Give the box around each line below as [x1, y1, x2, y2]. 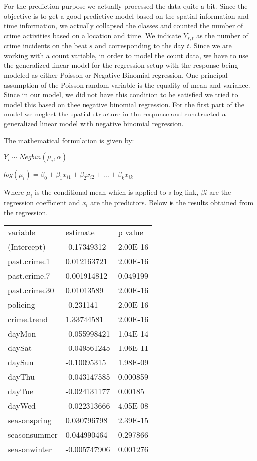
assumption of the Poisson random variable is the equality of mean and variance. [4, 79, 250, 90]
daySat [8, 342, 32, 354]
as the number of [196, 30, 248, 40]
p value [118, 227, 143, 238]
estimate [65, 227, 95, 238]
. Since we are [189, 40, 232, 51]
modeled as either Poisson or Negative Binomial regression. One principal [4, 70, 228, 80]
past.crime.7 [8, 270, 50, 282]
